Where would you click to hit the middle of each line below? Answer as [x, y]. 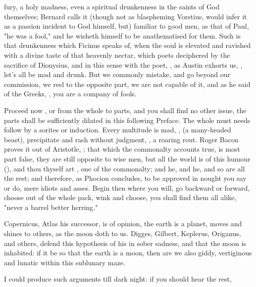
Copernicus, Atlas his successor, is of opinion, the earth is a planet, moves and [123, 224]
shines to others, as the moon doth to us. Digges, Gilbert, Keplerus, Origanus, [123, 233]
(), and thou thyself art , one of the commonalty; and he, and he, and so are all [125, 168]
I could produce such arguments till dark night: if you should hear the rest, [118, 279]
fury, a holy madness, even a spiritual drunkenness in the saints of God [112, 6]
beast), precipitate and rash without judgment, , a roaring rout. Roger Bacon [121, 139]
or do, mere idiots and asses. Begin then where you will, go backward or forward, [127, 187]
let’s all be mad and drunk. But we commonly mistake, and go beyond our [117, 74]
